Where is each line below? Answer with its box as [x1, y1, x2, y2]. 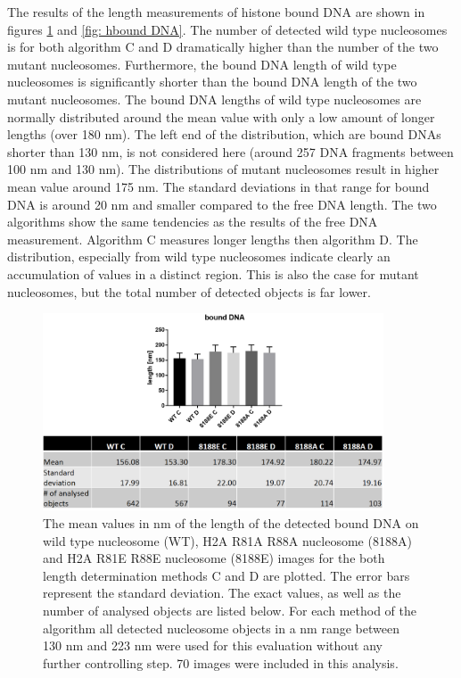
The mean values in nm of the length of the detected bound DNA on [43, 514, 419, 533]
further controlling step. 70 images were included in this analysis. [43, 653, 399, 672]
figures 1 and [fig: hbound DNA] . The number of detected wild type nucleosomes [7, 20, 448, 38]
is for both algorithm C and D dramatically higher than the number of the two [7, 37, 439, 56]
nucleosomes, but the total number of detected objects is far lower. [7, 282, 371, 301]
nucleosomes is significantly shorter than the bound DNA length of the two [7, 72, 417, 91]
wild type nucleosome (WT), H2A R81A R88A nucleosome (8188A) [43, 531, 412, 550]
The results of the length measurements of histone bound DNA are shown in [7, 3, 425, 21]
